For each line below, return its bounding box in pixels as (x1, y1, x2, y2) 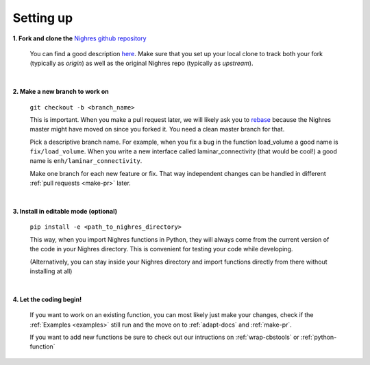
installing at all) (29, 267, 73, 275)
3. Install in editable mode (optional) (12, 207, 118, 216)
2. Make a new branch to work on (12, 88, 109, 96)
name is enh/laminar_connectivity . (29, 157, 143, 165)
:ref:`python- (300, 333, 337, 341)
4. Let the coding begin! (12, 295, 82, 303)
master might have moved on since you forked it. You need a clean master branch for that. (29, 125, 285, 134)
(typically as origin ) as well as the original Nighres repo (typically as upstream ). (29, 59, 254, 68)
